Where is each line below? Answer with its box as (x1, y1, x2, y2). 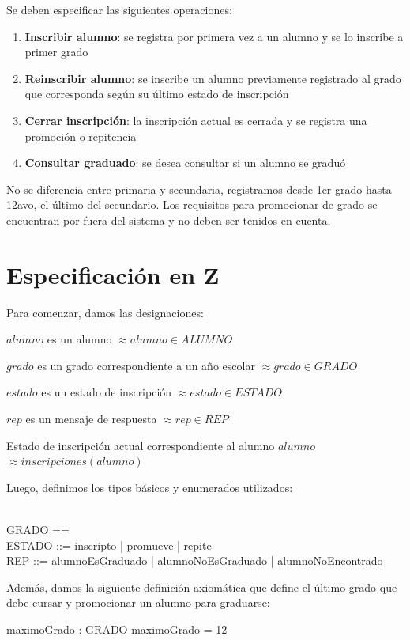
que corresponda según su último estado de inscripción (24, 85, 289, 102)
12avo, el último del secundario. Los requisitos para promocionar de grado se (6, 196, 378, 213)
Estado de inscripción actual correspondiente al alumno (6, 437, 275, 453)
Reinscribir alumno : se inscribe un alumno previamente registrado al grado (24, 70, 401, 86)
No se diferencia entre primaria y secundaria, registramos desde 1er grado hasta (6, 180, 392, 197)
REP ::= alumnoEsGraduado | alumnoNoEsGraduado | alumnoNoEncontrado (6, 552, 383, 569)
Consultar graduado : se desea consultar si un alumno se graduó (24, 154, 346, 171)
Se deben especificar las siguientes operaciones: (6, 2, 232, 17)
